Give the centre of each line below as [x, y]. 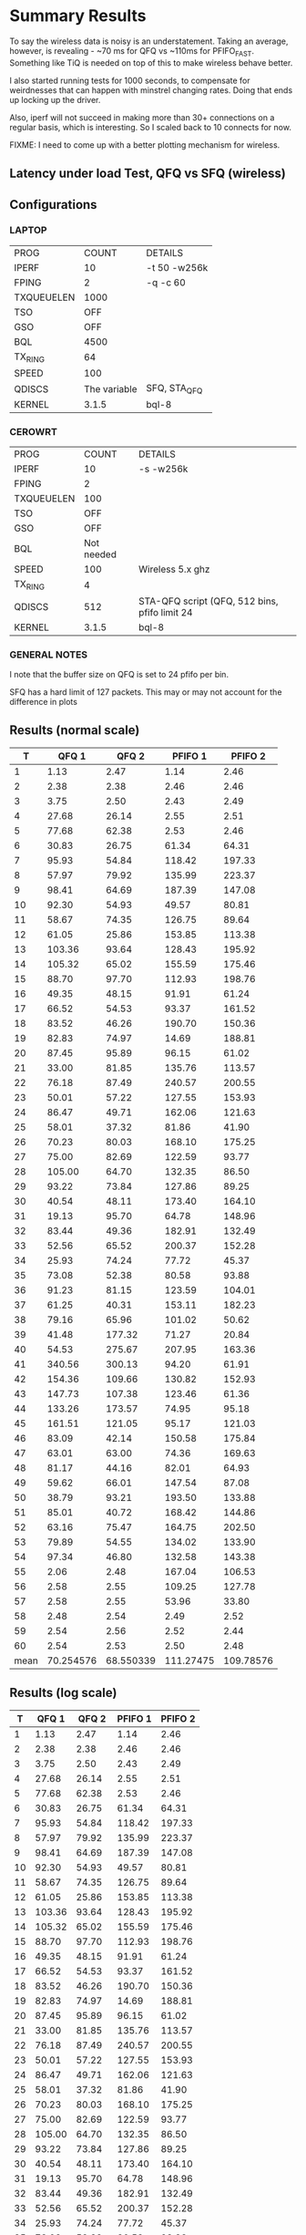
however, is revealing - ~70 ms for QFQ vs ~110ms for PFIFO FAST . [132, 52]
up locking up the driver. [55, 99]
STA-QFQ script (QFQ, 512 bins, [209, 601]
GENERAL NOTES [49, 655]
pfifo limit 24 [165, 612]
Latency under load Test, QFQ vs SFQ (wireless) [148, 174]
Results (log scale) [63, 1693]
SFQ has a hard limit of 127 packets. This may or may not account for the [146, 692]
